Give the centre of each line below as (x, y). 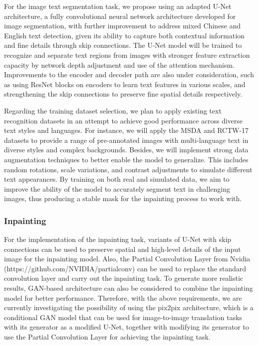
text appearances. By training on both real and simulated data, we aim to (117, 179)
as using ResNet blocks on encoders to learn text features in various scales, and (125, 84)
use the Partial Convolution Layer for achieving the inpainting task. (107, 337)
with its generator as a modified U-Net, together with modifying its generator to (127, 327)
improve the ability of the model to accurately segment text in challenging (117, 188)
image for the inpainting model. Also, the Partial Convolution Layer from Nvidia (127, 259)
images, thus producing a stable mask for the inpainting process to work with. (123, 198)
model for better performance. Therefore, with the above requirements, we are (123, 297)
